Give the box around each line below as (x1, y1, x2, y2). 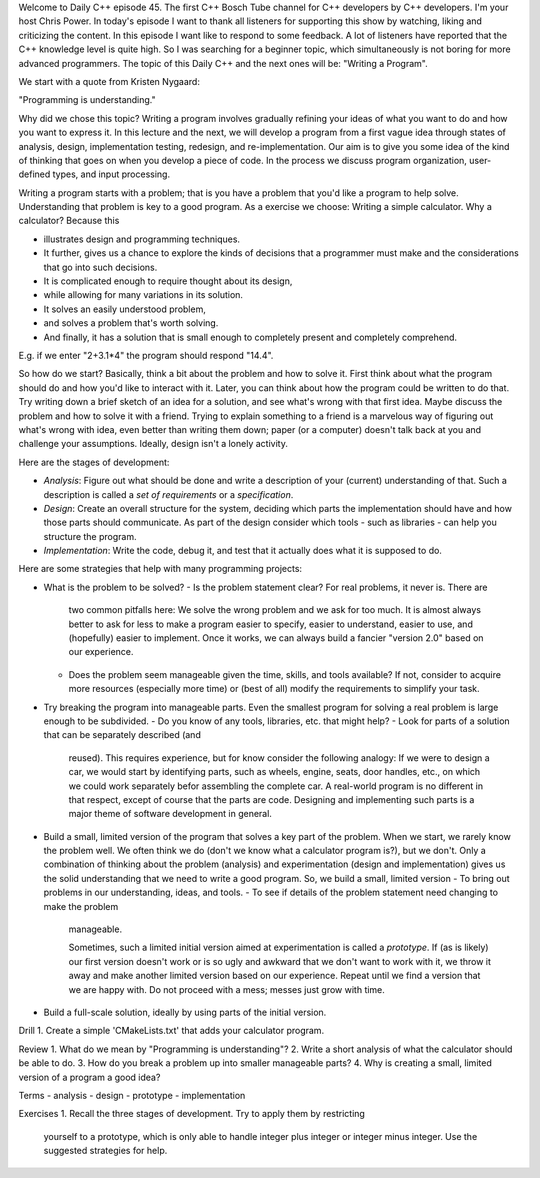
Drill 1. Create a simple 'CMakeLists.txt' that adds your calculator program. (18, 1025, 325, 1037)
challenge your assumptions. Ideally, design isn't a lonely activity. (18, 438, 289, 450)
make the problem (43, 900, 119, 912)
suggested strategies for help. (43, 1145, 168, 1157)
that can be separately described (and (43, 729, 202, 741)
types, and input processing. (52, 168, 170, 180)
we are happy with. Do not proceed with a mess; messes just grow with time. (68, 983, 385, 995)
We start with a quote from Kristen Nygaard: (18, 75, 200, 87)
